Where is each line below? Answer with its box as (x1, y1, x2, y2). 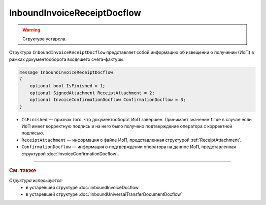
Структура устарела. (22, 36, 66, 42)
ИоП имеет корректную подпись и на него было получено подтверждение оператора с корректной (21, 123, 233, 129)
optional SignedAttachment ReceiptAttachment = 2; (30, 90, 155, 96)
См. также (9, 167, 36, 174)
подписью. (21, 130, 44, 136)
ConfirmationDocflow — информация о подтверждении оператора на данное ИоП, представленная (21, 144, 236, 150)
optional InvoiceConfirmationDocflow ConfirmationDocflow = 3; (30, 97, 186, 102)
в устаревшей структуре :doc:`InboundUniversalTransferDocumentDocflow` (26, 191, 183, 197)
